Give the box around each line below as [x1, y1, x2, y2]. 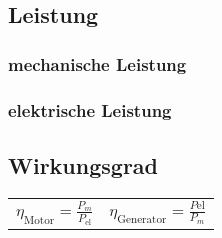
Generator [117, 213, 167, 225]
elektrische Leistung [8, 97, 172, 122]
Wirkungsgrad [8, 149, 159, 180]
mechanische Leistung [8, 51, 187, 76]
